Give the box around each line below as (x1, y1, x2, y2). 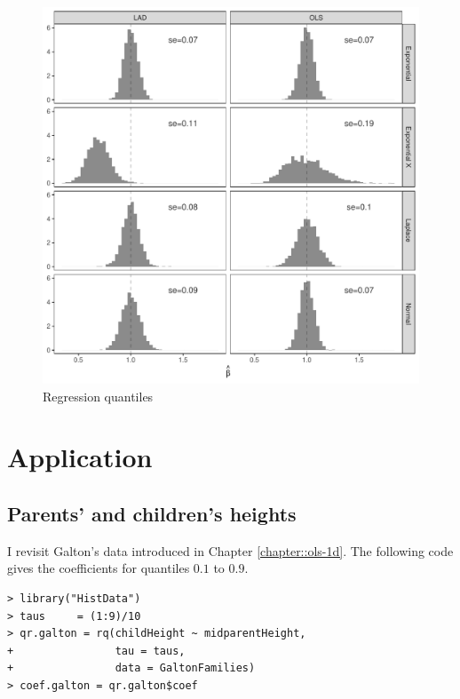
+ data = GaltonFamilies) (7, 662, 256, 675)
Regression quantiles (43, 386, 154, 405)
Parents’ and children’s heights (7, 499, 297, 527)
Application (7, 439, 153, 475)
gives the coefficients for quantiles (7, 559, 190, 577)
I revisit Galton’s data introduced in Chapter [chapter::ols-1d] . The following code (7, 541, 454, 560)
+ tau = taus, (7, 644, 186, 657)
